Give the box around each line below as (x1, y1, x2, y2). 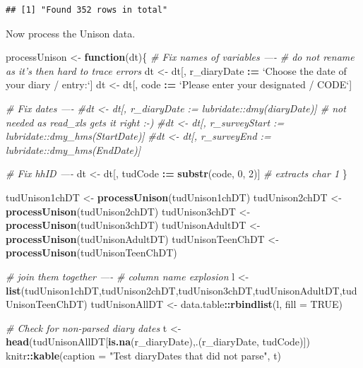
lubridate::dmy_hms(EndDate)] (6, 142, 141, 157)
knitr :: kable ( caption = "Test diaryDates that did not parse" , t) (6, 348, 282, 362)
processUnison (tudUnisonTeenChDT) (6, 245, 177, 260)
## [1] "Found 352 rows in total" (6, 5, 168, 15)
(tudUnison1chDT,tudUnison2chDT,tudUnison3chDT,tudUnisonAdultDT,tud (20, 283, 357, 297)
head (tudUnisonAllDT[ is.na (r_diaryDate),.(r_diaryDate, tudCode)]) (6, 334, 310, 349)
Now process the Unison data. (6, 25, 136, 40)
